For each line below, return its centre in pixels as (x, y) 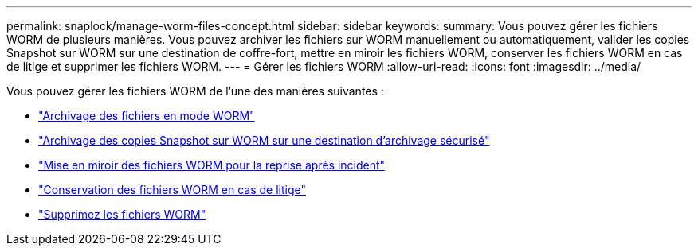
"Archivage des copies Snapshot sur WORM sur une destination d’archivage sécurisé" (264, 140)
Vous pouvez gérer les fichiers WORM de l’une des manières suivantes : (195, 91)
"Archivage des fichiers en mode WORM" (147, 116)
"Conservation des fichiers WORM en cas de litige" (173, 190)
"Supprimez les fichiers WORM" (122, 214)
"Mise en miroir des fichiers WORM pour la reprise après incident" (212, 165)
